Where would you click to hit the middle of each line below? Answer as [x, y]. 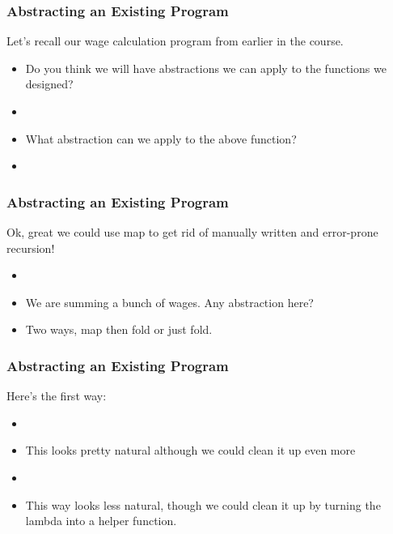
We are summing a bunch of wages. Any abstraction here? [169, 302]
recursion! [31, 248]
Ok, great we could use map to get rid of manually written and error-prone [192, 232]
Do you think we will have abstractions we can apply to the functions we [206, 68]
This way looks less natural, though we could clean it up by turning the [203, 504]
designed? [49, 84]
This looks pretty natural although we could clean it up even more [190, 450]
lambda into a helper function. [101, 521]
